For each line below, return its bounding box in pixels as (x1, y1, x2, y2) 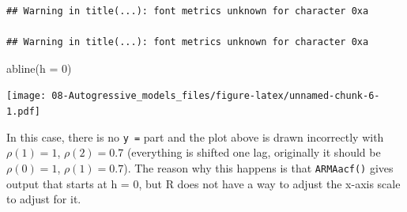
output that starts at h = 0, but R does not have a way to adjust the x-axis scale (6, 175, 401, 191)
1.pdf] (6, 106, 40, 118)
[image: (6, 90, 47, 102)
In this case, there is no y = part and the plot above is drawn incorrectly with (6, 128, 384, 145)
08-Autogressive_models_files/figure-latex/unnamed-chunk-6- (51, 90, 380, 102)
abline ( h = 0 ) (6, 59, 72, 76)
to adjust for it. (6, 191, 81, 207)
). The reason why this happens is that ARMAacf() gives (123, 159, 394, 176)
